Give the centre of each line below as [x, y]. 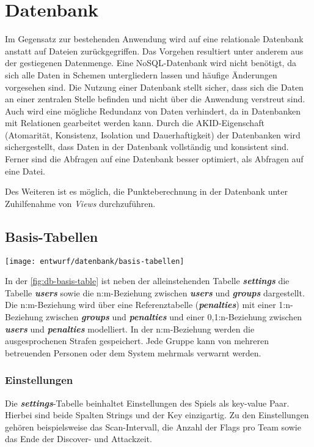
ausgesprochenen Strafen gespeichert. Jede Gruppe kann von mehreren [137, 341]
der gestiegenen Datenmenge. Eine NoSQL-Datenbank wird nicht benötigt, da [151, 63]
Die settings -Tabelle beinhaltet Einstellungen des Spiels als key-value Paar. [147, 403]
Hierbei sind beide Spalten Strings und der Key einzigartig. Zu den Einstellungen [157, 415]
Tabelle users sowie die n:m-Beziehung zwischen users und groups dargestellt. [155, 292]
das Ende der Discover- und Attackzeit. [78, 439]
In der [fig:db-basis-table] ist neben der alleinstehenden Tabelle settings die [147, 281]
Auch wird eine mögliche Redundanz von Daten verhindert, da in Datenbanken [153, 111]
